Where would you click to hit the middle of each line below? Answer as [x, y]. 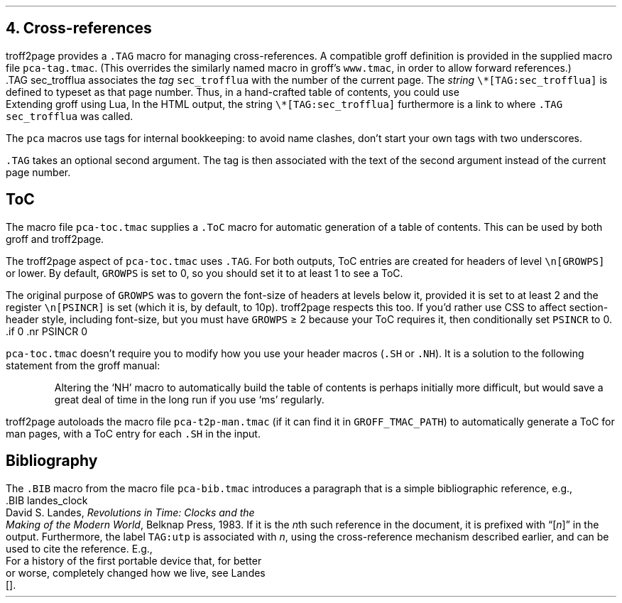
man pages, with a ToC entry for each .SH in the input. [133, 433]
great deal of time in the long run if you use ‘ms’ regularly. [189, 399]
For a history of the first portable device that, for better [134, 560]
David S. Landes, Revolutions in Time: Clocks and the [130, 512]
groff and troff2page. [55, 239]
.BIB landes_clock [47, 500]
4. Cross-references [79, 28]
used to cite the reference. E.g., [79, 548]
